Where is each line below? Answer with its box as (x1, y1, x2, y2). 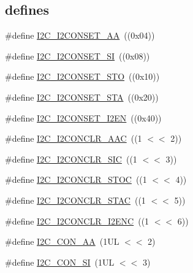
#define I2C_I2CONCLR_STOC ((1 (5, 173, 147, 186)
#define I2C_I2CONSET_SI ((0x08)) (5, 49, 150, 62)
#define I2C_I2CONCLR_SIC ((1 (5, 152, 137, 165)
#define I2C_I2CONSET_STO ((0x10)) (5, 70, 160, 83)
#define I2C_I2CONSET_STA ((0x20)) (5, 90, 159, 103)
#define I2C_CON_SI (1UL (5, 255, 115, 268)
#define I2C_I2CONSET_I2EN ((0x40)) (5, 111, 162, 124)
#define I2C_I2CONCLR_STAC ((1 (5, 193, 146, 206)
